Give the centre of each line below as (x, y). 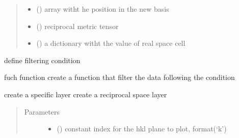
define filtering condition (42, 60)
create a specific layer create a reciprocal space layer (86, 94)
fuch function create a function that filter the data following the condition (119, 77)
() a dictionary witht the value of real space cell (111, 43)
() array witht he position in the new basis (103, 9)
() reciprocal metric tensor (77, 26)
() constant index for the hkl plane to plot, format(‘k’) (142, 129)
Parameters (42, 111)
